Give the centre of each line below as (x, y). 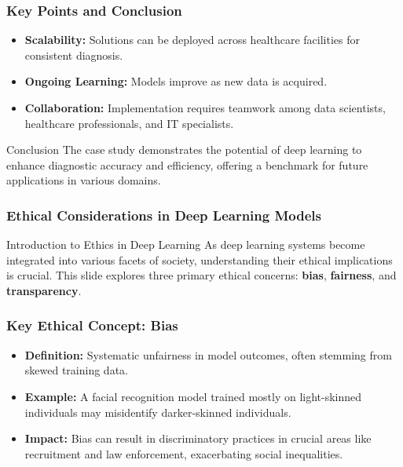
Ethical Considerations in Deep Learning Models (164, 215)
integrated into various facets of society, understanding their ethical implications (200, 259)
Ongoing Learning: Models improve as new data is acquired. (176, 81)
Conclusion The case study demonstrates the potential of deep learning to (184, 150)
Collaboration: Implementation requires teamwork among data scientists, (205, 108)
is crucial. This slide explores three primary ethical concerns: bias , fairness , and (201, 275)
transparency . (44, 290)
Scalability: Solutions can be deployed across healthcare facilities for (192, 40)
